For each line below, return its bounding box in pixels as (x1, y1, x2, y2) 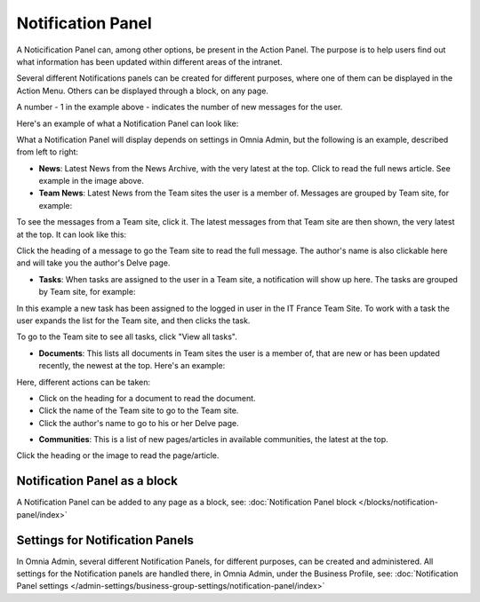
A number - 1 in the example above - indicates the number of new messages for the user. (16, 102, 343, 113)
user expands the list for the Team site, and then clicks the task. (16, 315, 251, 326)
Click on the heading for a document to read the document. (38, 392, 257, 403)
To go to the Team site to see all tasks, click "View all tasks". (16, 331, 237, 342)
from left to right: (16, 147, 79, 157)
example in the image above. (38, 176, 144, 186)
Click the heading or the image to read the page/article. (16, 450, 220, 461)
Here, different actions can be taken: (16, 376, 151, 387)
